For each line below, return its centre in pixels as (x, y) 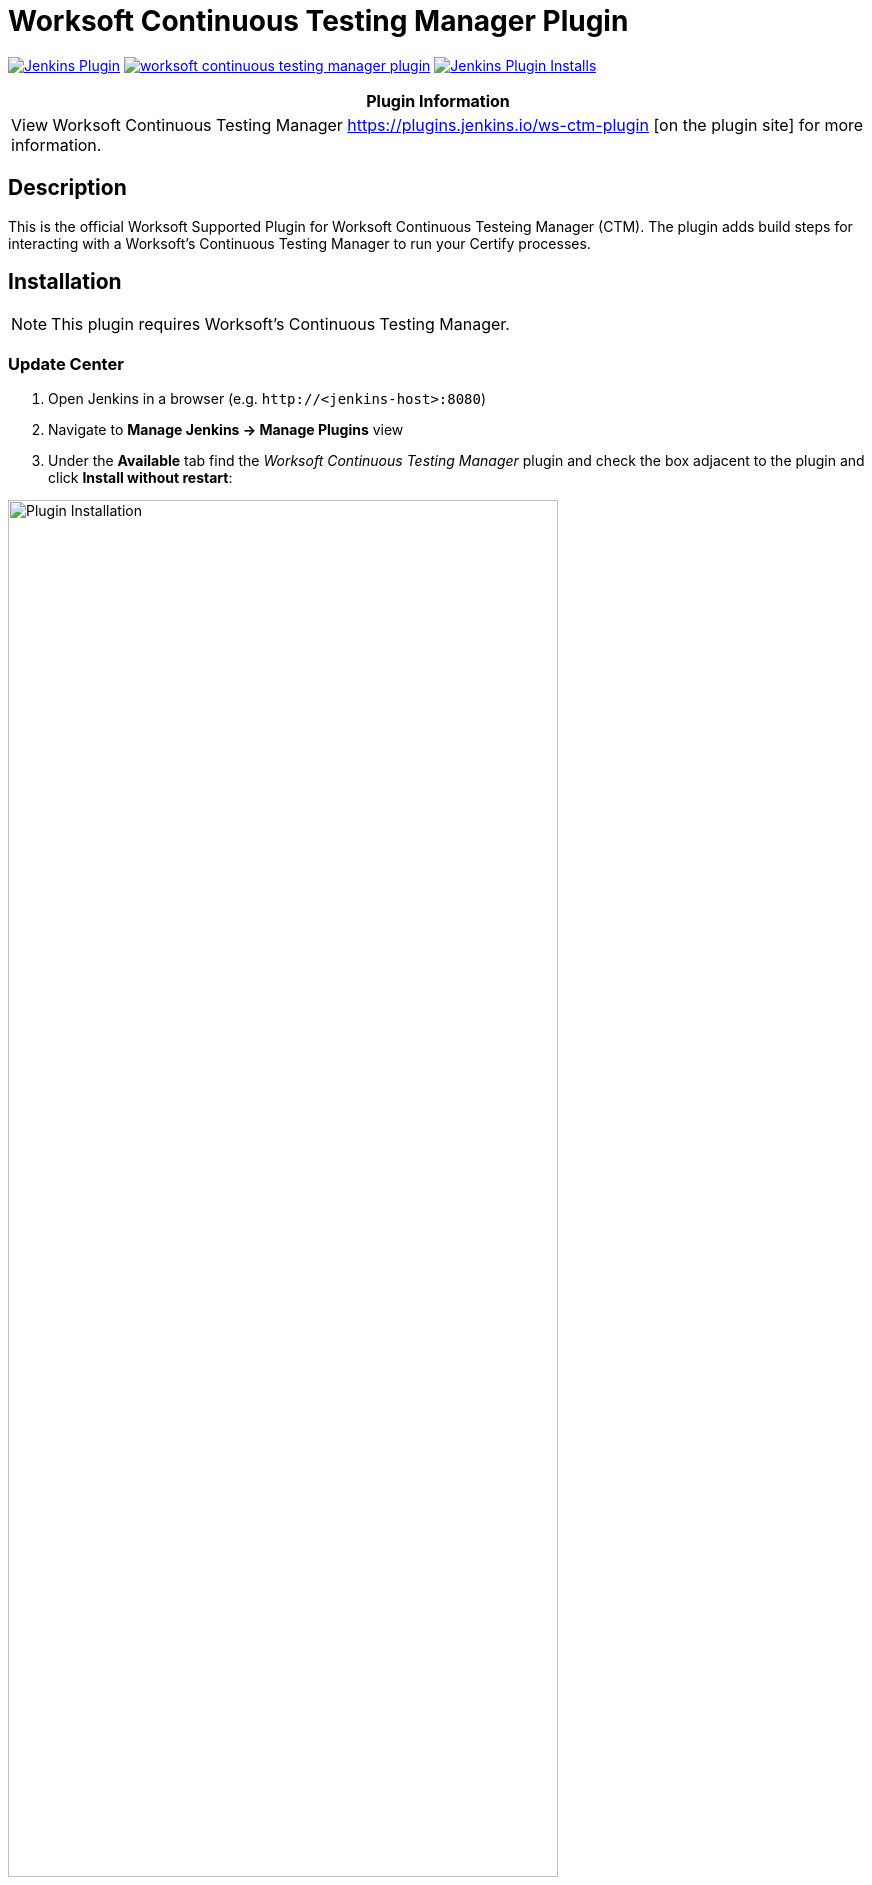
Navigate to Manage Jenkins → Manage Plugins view (226, 430)
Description (67, 188)
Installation (65, 282)
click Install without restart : (140, 478)
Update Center (66, 363)
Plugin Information (438, 100)
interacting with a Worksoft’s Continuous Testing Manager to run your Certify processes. (299, 243)
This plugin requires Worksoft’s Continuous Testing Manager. (280, 324)
